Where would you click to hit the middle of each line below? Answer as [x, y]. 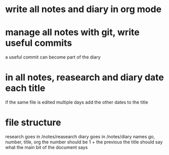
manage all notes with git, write [73, 33]
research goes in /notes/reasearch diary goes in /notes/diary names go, [80, 137]
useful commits [39, 43]
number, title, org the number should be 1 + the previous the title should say [84, 142]
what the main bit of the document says [47, 147]
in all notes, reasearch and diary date [85, 77]
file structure [33, 123]
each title [25, 88]
